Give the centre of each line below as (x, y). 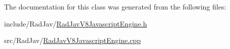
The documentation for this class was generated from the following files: (115, 6)
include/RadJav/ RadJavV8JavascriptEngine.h (76, 23)
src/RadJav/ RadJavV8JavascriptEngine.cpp (72, 40)
